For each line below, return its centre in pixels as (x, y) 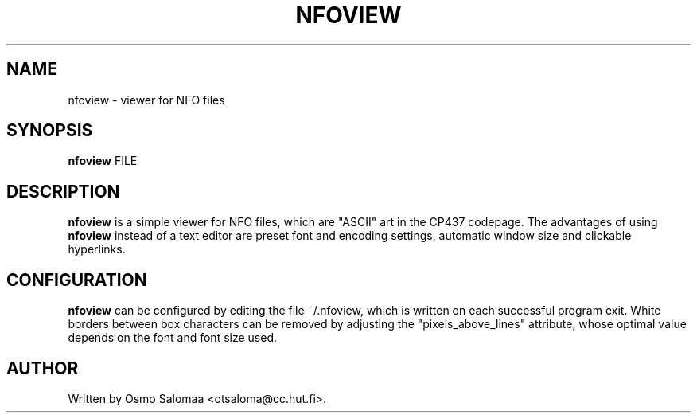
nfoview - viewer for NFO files (146, 100)
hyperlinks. (97, 249)
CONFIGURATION (77, 280)
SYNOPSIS (50, 131)
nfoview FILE (103, 161)
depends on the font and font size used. (172, 338)
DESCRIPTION (63, 191)
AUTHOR (43, 368)
